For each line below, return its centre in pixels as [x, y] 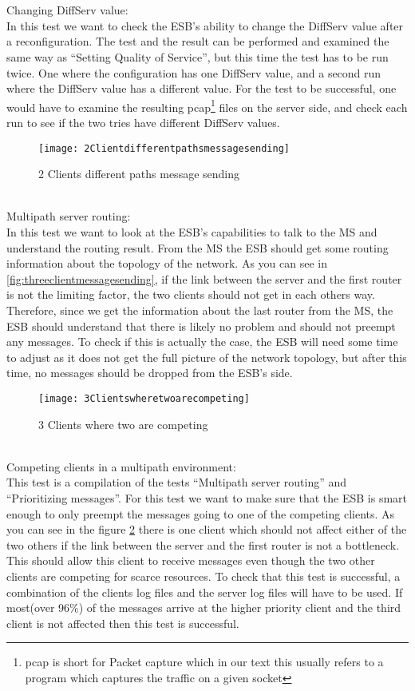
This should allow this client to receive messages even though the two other [191, 560]
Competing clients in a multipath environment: [121, 466]
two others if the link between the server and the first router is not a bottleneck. [203, 544]
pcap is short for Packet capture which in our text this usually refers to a [204, 662]
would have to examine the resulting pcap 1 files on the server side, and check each [207, 105]
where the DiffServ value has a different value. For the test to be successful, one [202, 88]
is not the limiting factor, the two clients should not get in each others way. [191, 294]
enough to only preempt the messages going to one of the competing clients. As [201, 513]
